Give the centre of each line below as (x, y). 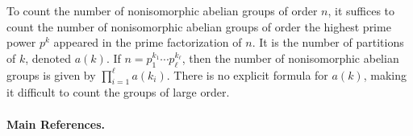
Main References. (56, 124)
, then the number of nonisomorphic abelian (290, 58)
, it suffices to (361, 10)
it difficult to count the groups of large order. (118, 92)
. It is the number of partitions (328, 42)
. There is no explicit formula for (247, 74)
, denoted (48, 58)
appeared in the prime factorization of (148, 42)
